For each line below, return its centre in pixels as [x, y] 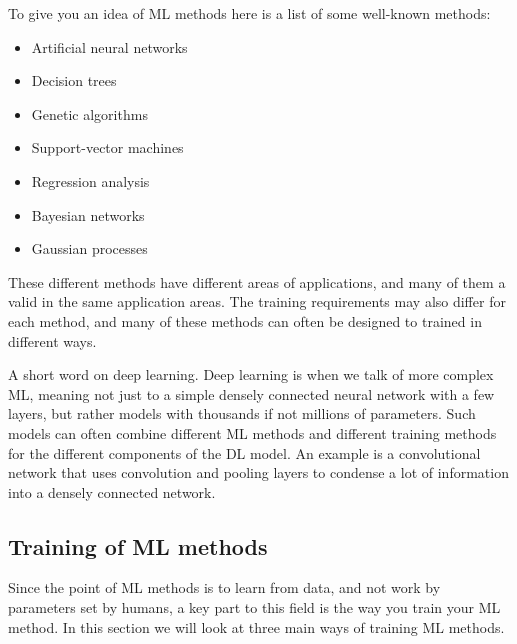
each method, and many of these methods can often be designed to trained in [245, 320]
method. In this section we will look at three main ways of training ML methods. [256, 626]
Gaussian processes [89, 248]
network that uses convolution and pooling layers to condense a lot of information [258, 472]
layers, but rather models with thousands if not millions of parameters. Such [242, 413]
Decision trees [74, 80]
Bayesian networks [88, 214]
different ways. [52, 340]
